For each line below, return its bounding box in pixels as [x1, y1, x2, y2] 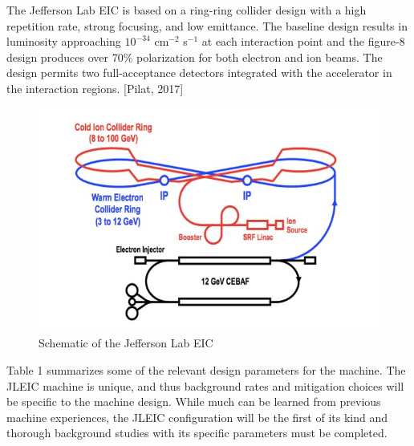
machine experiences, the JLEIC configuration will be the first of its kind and [6, 408, 388, 425]
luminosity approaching [6, 33, 121, 50]
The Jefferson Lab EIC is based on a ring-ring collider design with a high [6, 2, 367, 18]
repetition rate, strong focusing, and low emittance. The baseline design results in [6, 17, 408, 34]
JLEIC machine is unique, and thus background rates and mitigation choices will [6, 377, 404, 394]
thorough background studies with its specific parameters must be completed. [6, 424, 388, 441]
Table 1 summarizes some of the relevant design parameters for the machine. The [6, 361, 406, 378]
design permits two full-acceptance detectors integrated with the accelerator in [6, 64, 392, 81]
